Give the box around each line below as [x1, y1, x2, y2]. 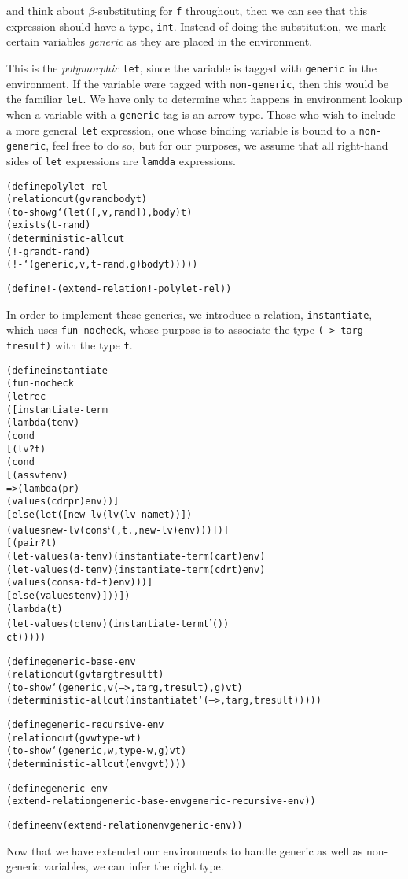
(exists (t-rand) [6, 220, 91, 231]
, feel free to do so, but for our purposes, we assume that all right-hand [46, 137, 388, 153]
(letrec [6, 391, 46, 403]
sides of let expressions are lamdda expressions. [6, 152, 236, 168]
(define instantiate [6, 364, 108, 376]
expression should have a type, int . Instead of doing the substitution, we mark [6, 17, 386, 34]
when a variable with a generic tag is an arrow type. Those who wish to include [6, 105, 395, 122]
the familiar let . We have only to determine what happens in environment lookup [6, 90, 402, 107]
